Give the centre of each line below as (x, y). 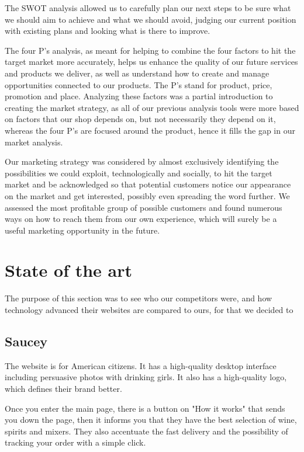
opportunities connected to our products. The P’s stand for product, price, (139, 84)
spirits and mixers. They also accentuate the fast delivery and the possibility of (146, 431)
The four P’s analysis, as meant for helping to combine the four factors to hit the (150, 50)
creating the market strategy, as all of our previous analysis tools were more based (152, 107)
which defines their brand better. (63, 388)
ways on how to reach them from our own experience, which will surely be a (141, 219)
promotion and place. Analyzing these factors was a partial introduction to (139, 96)
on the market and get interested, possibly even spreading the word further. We (147, 195)
